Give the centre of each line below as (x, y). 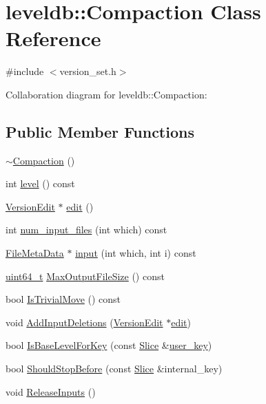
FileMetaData (35, 253)
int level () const (40, 183)
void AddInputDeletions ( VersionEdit (84, 322)
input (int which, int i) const (136, 253)
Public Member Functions (100, 131)
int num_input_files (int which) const (86, 230)
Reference (53, 38)
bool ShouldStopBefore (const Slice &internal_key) (114, 369)
